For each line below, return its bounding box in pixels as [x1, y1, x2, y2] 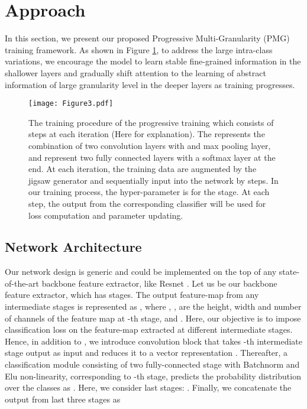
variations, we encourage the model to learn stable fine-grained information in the [5, 55, 301, 67]
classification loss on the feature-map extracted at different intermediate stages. [5, 323, 293, 336]
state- [279, 265, 300, 278]
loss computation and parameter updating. [28, 209, 183, 221]
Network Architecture [5, 238, 142, 256]
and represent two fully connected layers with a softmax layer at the [28, 151, 276, 163]
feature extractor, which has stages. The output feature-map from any [5, 288, 259, 301]
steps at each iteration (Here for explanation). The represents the [28, 128, 265, 140]
